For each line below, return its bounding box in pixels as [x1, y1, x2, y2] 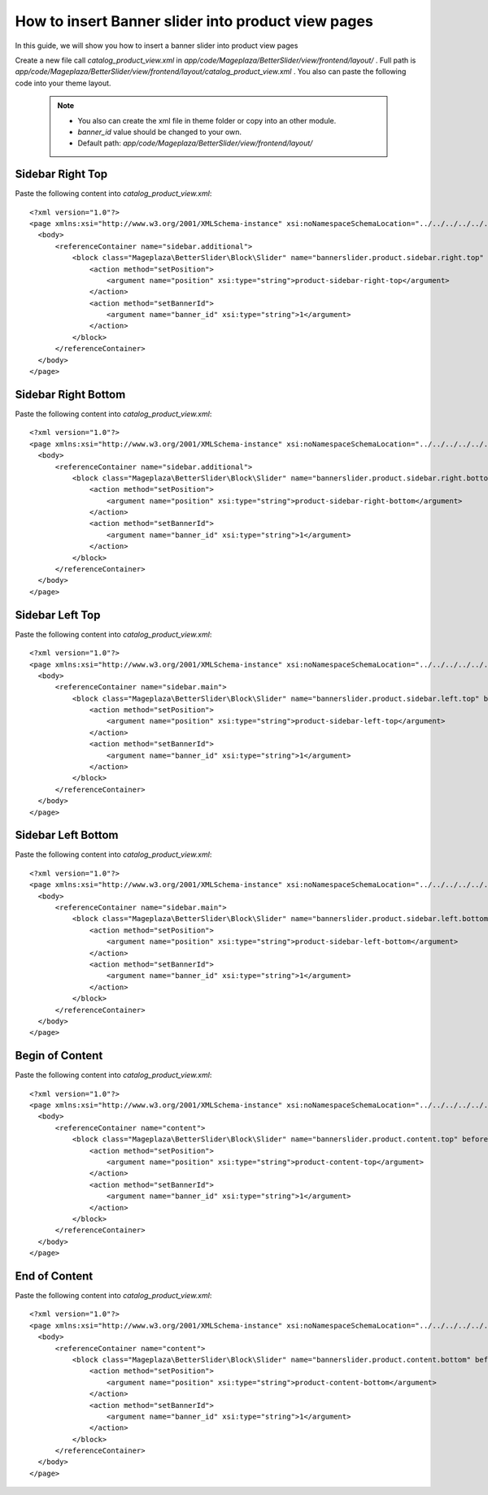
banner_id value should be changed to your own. [77, 127, 242, 137]
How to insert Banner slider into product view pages [15, 12, 373, 30]
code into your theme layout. [15, 78, 111, 88]
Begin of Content [15, 1049, 103, 1063]
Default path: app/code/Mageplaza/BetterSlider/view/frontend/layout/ [77, 138, 313, 148]
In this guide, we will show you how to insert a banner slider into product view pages [15, 41, 298, 50]
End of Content [15, 1269, 94, 1283]
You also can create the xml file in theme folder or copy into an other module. [77, 115, 337, 125]
